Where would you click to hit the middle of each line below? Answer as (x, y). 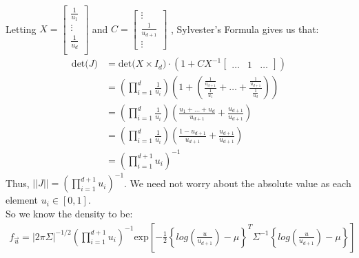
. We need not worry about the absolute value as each (238, 183)
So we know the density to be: (69, 213)
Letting (21, 29)
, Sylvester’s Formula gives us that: (245, 29)
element (22, 200)
